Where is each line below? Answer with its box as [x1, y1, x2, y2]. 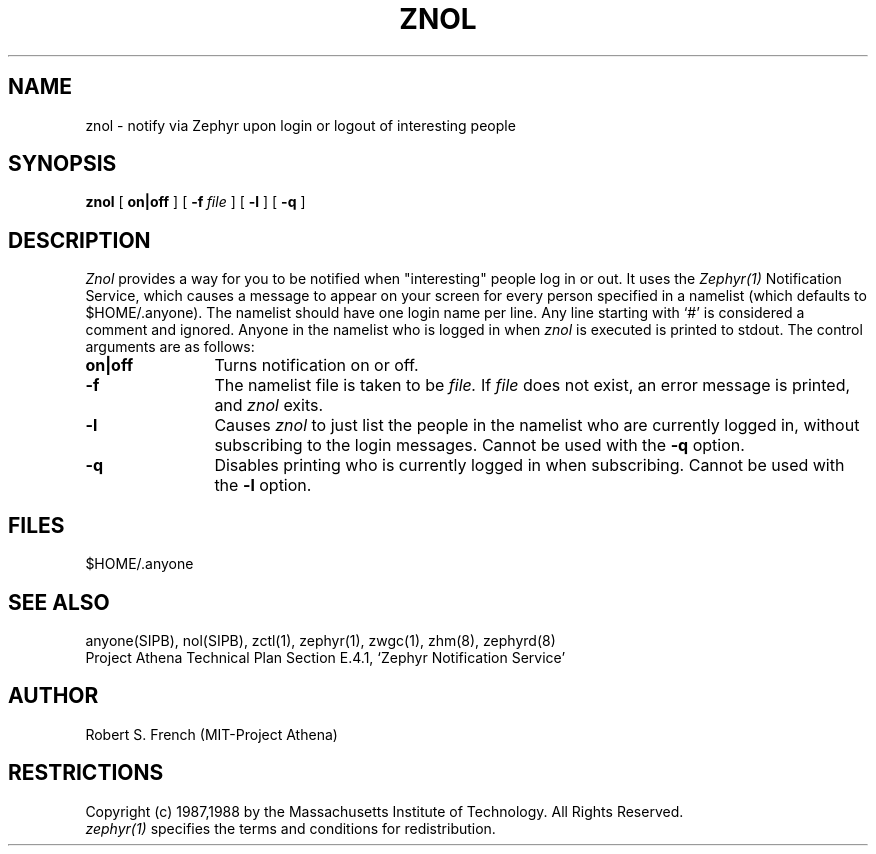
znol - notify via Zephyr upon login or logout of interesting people [85, 116, 516, 134]
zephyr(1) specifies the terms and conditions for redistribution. [85, 819, 496, 837]
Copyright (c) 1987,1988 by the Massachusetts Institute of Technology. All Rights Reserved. [85, 802, 684, 820]
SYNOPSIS [8, 151, 117, 177]
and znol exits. [214, 395, 324, 416]
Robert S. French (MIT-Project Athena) [85, 725, 338, 743]
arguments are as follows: [85, 338, 255, 356]
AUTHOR [8, 683, 99, 709]
